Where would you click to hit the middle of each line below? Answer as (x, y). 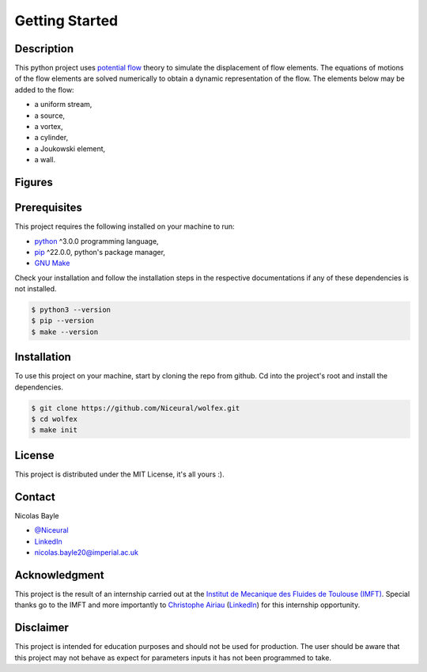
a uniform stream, (63, 104)
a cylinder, (51, 138)
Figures (34, 182)
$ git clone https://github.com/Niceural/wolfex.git (136, 408)
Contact (35, 497)
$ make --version (65, 332)
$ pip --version (63, 321)
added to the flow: (44, 89)
